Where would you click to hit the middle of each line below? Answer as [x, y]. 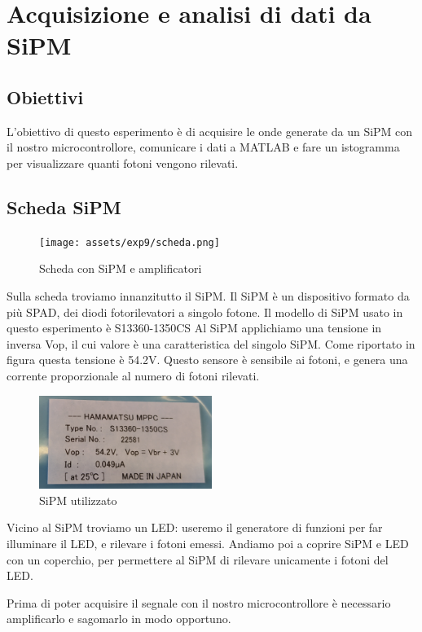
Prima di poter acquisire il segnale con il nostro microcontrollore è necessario [199, 602]
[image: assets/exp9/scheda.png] [130, 242]
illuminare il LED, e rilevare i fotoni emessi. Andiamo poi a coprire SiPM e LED [208, 544]
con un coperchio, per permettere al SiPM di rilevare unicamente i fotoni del [198, 559]
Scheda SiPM [64, 206]
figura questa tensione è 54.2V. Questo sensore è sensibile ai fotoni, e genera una [207, 360]
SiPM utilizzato [78, 500]
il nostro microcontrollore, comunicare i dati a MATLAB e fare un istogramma [203, 147]
